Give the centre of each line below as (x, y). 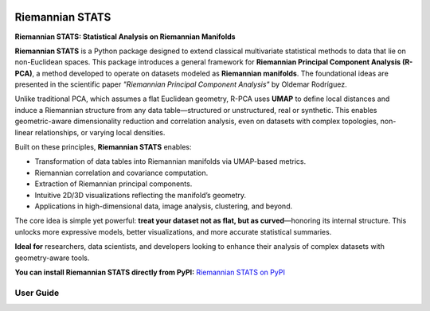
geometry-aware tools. (52, 258)
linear (24, 132)
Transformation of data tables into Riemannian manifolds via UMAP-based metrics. (170, 161)
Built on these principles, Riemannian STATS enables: (103, 147)
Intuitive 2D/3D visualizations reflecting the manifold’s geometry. (141, 195)
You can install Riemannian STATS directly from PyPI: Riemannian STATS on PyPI (150, 272)
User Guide (37, 293)
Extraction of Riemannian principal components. (113, 184)
